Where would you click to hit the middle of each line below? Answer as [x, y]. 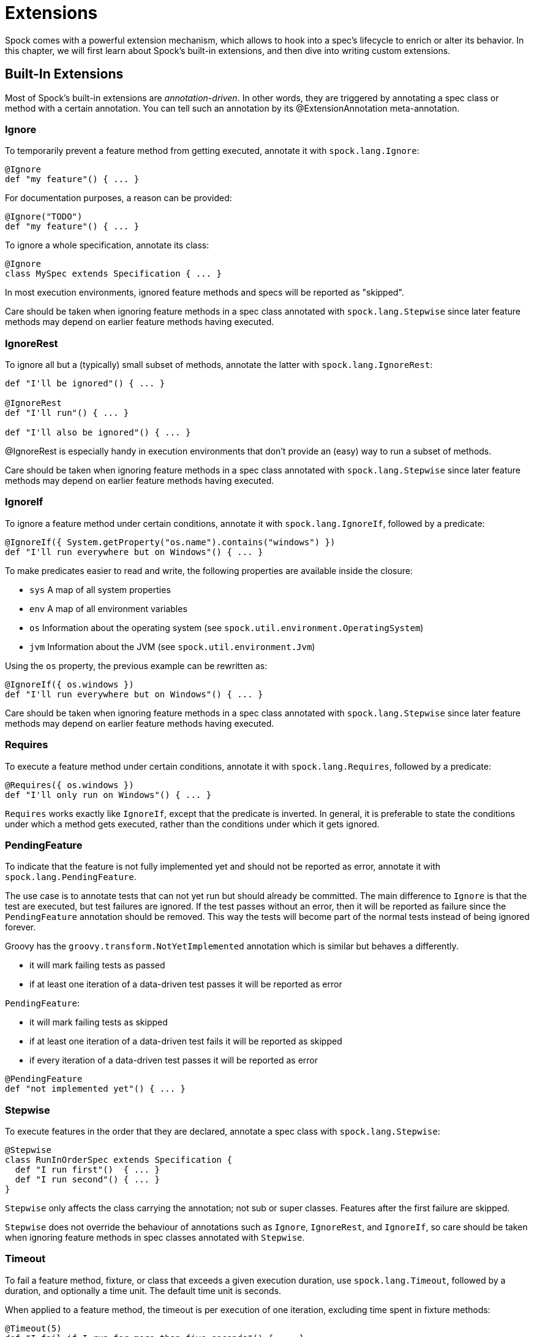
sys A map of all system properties [100, 589]
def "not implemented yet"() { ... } [96, 1089]
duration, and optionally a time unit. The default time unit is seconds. [143, 1290]
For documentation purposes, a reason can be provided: [118, 198]
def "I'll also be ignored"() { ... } [98, 433]
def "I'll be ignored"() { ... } [85, 384]
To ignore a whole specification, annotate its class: [107, 245]
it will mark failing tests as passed [97, 965]
